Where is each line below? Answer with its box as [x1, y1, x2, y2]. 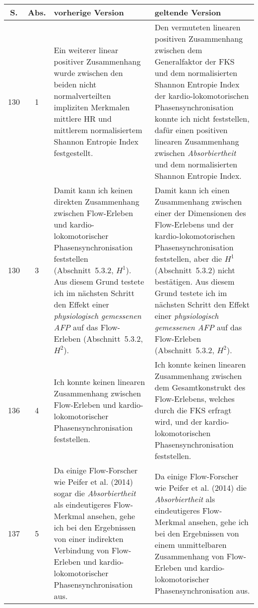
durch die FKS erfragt [154, 404, 232, 416]
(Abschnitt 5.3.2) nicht [154, 264, 235, 276]
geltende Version [154, 6, 221, 18]
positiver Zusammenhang [54, 56, 141, 67]
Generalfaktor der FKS [154, 56, 235, 67]
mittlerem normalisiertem [54, 124, 142, 136]
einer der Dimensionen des [154, 207, 246, 219]
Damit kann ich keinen [54, 184, 133, 196]
